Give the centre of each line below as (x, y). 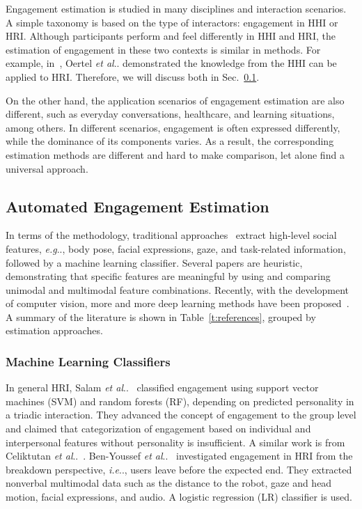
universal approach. (47, 168)
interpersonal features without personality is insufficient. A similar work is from (175, 442)
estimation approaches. (54, 330)
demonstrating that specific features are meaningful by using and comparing (168, 276)
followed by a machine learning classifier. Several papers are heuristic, (154, 262)
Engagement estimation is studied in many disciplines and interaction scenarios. (176, 8)
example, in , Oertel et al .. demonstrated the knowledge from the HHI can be (171, 63)
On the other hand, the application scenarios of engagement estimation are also (175, 100)
